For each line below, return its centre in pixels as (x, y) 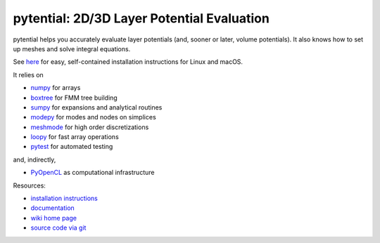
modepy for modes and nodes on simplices (93, 117)
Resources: (29, 185)
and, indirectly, (34, 159)
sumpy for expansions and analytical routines (96, 107)
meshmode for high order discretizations (90, 127)
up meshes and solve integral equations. (72, 48)
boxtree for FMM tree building (74, 98)
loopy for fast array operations (75, 137)
